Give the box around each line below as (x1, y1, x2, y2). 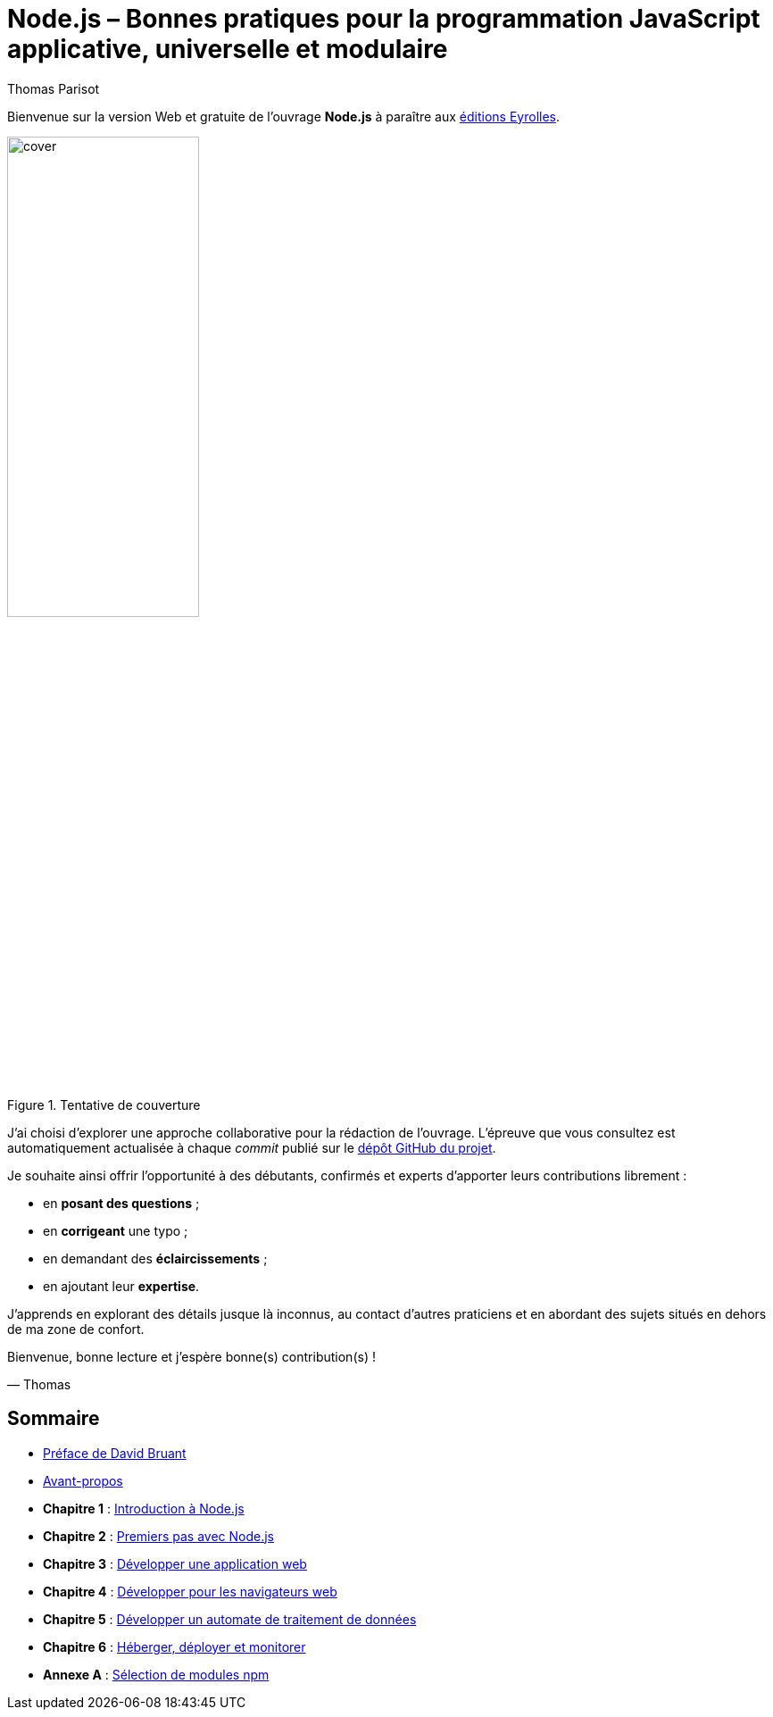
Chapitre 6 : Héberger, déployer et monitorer (43, 1638, 306, 1654)
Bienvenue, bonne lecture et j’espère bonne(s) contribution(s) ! (7, 1348, 376, 1364)
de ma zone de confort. (7, 1321, 145, 1337)
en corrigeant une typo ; (43, 1222, 188, 1238)
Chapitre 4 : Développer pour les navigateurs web (43, 1583, 337, 1599)
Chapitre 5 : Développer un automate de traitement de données (43, 1611, 417, 1627)
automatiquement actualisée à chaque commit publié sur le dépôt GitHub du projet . (7, 1139, 496, 1155)
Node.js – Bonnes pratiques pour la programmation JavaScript (7, 4, 761, 34)
